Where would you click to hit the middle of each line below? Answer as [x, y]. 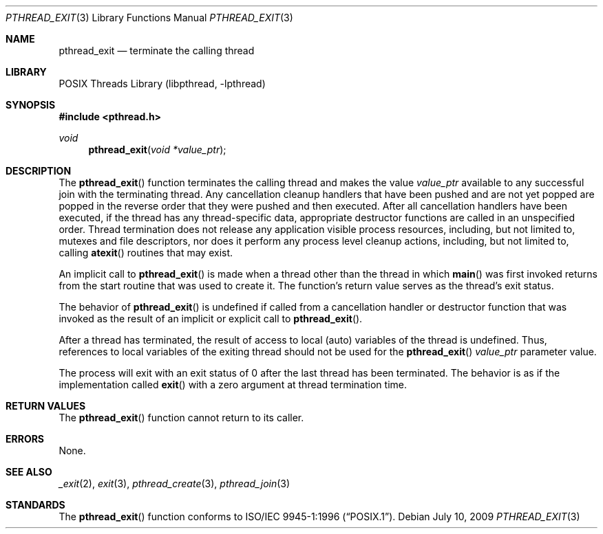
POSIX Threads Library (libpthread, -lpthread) [162, 84]
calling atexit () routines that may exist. [146, 253]
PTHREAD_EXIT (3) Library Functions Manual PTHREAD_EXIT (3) [149, 18]
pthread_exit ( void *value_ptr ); [157, 149]
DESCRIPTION [39, 171]
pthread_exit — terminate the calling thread [157, 51]
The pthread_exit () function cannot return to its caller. [181, 418]
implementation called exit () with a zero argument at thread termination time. [233, 385]
